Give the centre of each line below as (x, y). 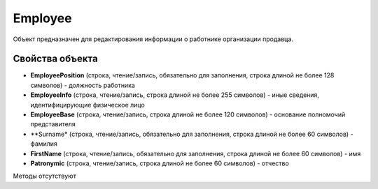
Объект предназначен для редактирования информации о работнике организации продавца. (153, 39)
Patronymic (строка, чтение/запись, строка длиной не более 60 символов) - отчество (160, 163)
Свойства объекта (55, 59)
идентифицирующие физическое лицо (87, 105)
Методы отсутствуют (44, 176)
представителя (53, 124)
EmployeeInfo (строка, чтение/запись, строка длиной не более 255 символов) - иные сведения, (175, 95)
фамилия (44, 144)
